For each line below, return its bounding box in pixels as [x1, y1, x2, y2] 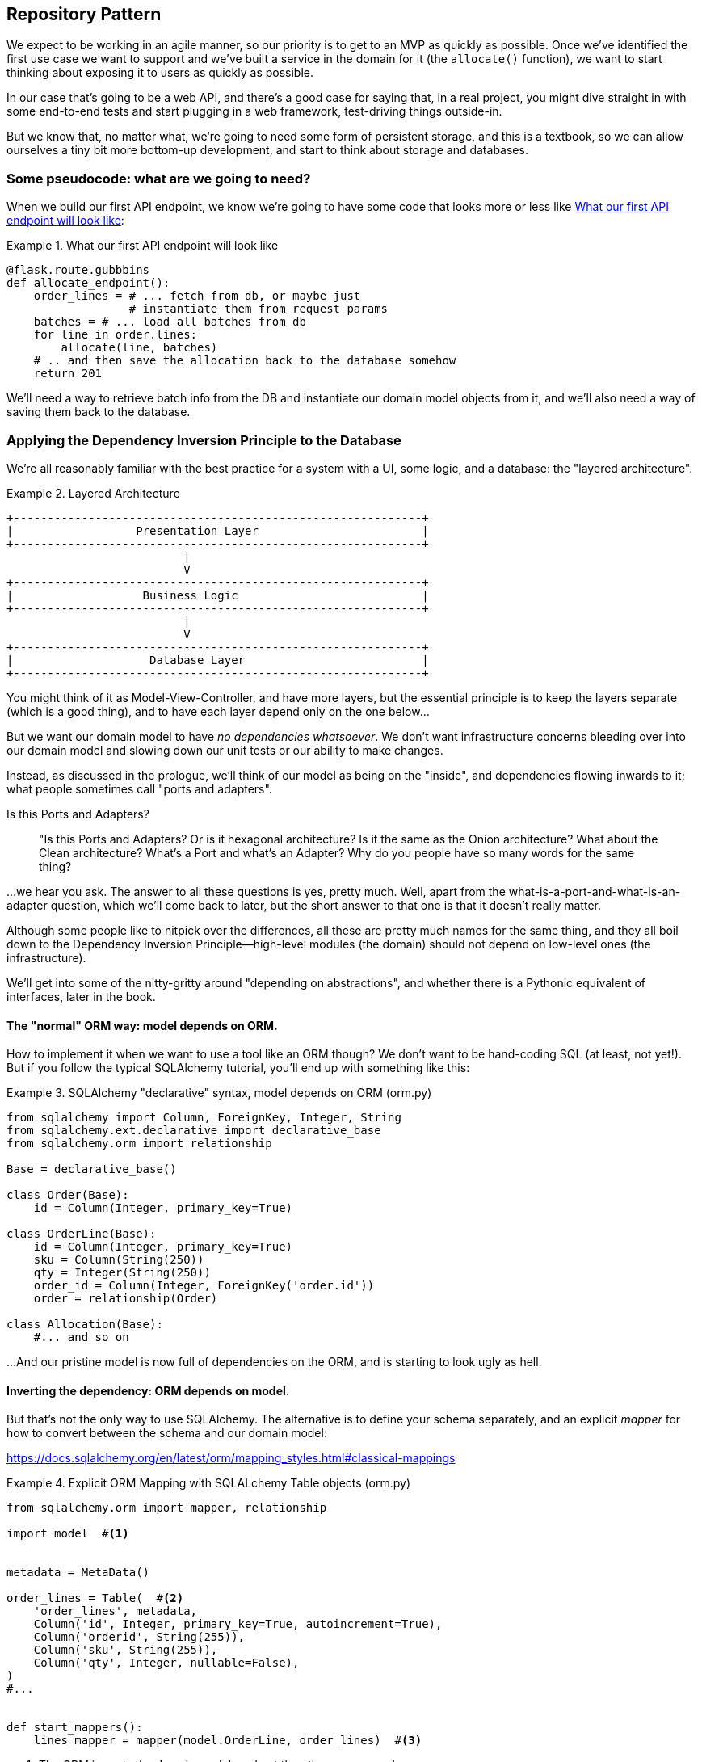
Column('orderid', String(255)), [33, 1630, 246, 1644]
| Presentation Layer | [6, 524, 429, 537]
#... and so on [33, 1331, 129, 1344]
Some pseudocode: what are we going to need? [6, 170, 311, 187]
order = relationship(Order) [33, 1292, 218, 1306]
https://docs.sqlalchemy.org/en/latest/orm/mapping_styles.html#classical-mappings [6, 1451, 456, 1466]
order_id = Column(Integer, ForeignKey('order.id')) [33, 1279, 375, 1293]
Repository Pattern [6, 4, 162, 24]
